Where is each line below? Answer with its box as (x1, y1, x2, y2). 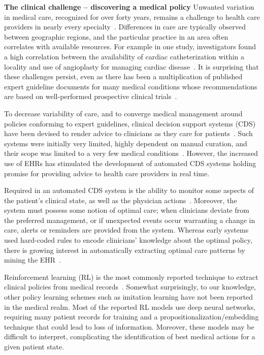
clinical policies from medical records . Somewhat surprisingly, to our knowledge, (4, 281, 256, 292)
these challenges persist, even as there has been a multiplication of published (4, 71, 243, 82)
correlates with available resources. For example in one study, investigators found (4, 41, 256, 52)
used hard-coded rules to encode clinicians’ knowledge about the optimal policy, (4, 235, 252, 245)
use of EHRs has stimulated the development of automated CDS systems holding (4, 157, 256, 168)
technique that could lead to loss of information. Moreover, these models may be (4, 321, 254, 332)
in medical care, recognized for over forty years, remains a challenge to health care (4, 11, 260, 22)
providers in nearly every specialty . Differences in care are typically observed (4, 21, 246, 32)
